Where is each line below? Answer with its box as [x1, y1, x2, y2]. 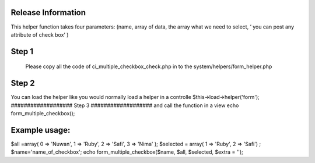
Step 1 [10, 47, 34, 56]
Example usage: [10, 125, 71, 135]
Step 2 [10, 79, 35, 88]
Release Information [10, 8, 86, 17]
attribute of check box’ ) [10, 31, 69, 38]
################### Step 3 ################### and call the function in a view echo [10, 102, 239, 109]
